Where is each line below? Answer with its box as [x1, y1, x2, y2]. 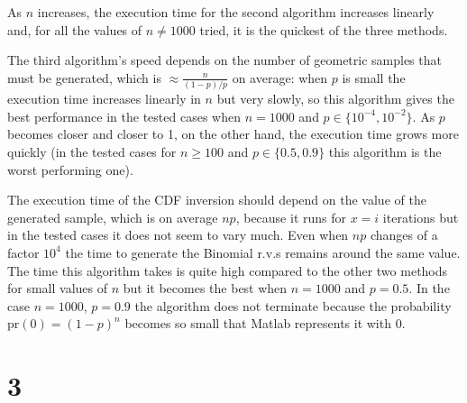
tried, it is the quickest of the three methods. [199, 20, 448, 39]
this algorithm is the [328, 142, 442, 160]
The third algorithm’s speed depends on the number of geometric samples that [7, 50, 442, 69]
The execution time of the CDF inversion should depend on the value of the [7, 190, 426, 209]
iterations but [382, 207, 459, 226]
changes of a [370, 225, 438, 244]
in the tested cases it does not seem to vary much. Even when [7, 225, 349, 244]
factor [7, 243, 40, 261]
